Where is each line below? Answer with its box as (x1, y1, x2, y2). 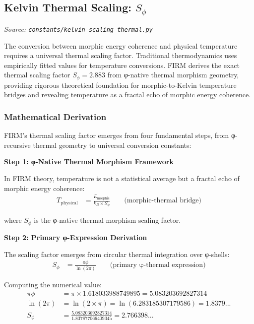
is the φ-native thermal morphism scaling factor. (34, 215, 181, 225)
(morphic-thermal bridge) (124, 197, 201, 204)
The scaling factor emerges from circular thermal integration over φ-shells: (4, 249, 230, 259)
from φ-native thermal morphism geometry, (107, 69, 239, 80)
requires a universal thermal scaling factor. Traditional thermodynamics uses (4, 50, 237, 61)
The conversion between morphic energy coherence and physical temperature (4, 40, 238, 51)
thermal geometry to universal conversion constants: (33, 139, 191, 150)
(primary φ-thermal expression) (110, 261, 206, 269)
